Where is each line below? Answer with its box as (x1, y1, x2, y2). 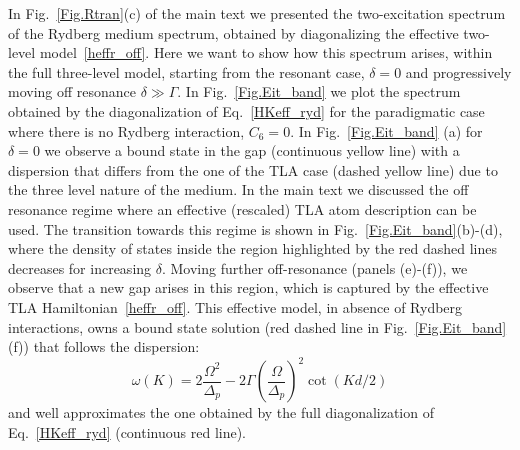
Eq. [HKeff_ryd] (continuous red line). (8, 421, 247, 442)
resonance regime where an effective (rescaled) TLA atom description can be (8, 198, 477, 219)
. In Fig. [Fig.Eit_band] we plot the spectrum (177, 81, 461, 102)
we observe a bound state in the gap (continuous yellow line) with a (44, 140, 460, 161)
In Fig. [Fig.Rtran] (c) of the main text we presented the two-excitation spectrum (8, 3, 506, 23)
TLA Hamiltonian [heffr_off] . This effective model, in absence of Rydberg (8, 296, 463, 317)
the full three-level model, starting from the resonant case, (8, 61, 365, 82)
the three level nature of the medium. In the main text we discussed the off (8, 179, 469, 200)
